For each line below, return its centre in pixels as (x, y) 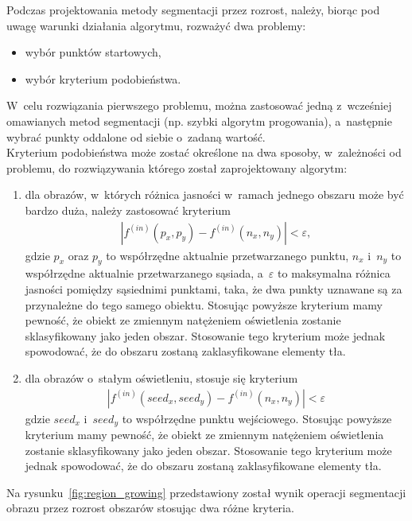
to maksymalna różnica (334, 273)
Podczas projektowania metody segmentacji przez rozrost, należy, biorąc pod (193, 10)
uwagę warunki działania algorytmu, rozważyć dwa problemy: (156, 25)
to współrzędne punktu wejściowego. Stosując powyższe (257, 418)
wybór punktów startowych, (93, 52)
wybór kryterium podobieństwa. (103, 78)
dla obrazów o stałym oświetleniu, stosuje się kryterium (161, 377)
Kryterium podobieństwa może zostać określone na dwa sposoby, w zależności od (204, 152)
